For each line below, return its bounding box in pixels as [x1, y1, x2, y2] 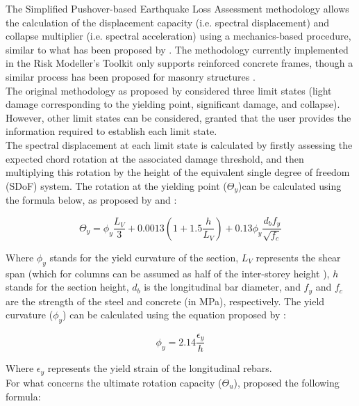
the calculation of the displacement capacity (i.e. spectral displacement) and [6, 15, 330, 29]
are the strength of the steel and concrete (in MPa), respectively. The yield [6, 293, 325, 308]
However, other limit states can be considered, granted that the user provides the [6, 110, 351, 124]
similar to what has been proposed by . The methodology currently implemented [6, 42, 349, 56]
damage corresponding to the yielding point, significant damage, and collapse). [6, 97, 340, 111]
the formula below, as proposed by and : [6, 193, 177, 207]
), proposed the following [233, 375, 340, 389]
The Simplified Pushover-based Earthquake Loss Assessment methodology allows [6, 1, 349, 15]
